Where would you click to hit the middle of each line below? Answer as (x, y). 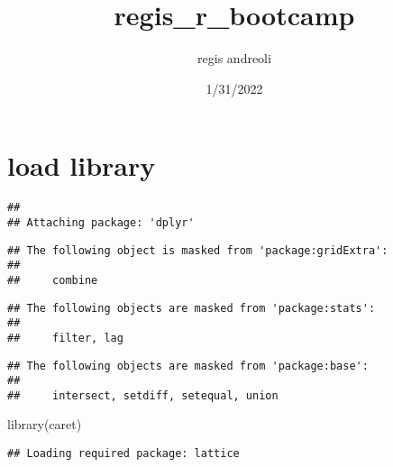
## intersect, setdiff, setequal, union (143, 395)
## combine (53, 280)
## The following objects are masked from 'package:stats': (192, 308)
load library (82, 165)
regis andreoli (234, 58)
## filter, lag (65, 338)
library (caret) (45, 424)
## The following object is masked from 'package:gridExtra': (198, 250)
